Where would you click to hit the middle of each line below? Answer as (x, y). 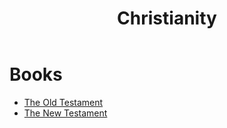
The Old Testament (63, 102)
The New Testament (65, 113)
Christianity (167, 18)
